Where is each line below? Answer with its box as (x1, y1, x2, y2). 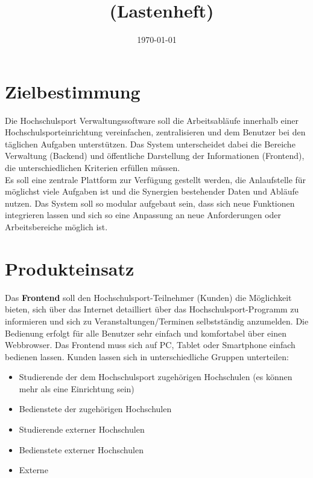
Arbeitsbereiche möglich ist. (5, 221, 108, 233)
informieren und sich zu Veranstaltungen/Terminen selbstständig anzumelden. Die (5, 314, 309, 327)
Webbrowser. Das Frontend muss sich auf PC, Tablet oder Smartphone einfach (5, 338, 296, 351)
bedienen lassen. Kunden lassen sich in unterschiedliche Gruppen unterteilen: (5, 350, 289, 363)
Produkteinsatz (5, 256, 134, 280)
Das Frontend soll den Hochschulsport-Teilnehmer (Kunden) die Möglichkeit (5, 291, 292, 303)
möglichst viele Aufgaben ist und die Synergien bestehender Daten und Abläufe (5, 185, 299, 198)
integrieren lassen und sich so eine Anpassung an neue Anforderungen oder (5, 208, 282, 221)
